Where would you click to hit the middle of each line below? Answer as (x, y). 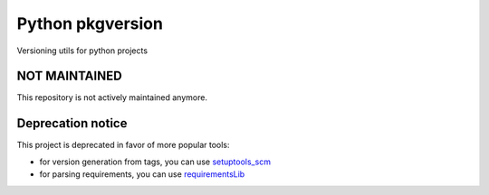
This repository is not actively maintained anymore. (112, 97)
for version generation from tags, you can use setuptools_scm (155, 162)
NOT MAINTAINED (69, 76)
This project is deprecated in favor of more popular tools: (123, 145)
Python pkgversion (90, 23)
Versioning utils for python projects (82, 51)
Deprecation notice (72, 123)
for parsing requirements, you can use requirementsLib (142, 174)
